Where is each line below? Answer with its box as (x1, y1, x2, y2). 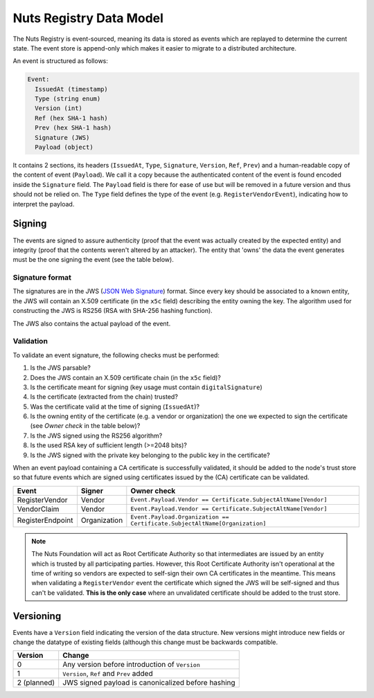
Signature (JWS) (35, 134, 90, 141)
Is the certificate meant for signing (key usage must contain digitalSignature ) (30, 383, 262, 391)
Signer (80, 485, 104, 495)
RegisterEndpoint (17, 515, 73, 525)
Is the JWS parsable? (30, 364, 91, 372)
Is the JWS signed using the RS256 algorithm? (30, 431, 163, 440)
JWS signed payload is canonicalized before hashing (62, 678, 235, 688)
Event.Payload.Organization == (130, 513, 229, 521)
